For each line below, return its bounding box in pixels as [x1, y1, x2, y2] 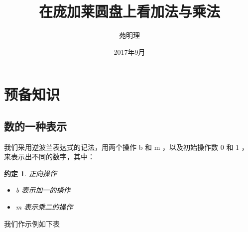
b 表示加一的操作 [15, 185, 71, 195]
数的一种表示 [4, 118, 67, 133]
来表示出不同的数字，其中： [4, 151, 95, 162]
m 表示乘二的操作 [15, 202, 73, 212]
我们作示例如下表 [4, 218, 60, 229]
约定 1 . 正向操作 [4, 168, 57, 178]
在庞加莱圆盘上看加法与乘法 [38, 1, 220, 21]
